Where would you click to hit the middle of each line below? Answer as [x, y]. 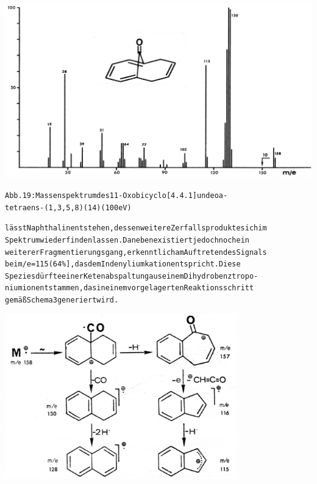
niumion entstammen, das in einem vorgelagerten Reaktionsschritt [130, 288]
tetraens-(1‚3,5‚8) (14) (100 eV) [68, 207]
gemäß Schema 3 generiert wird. [62, 300]
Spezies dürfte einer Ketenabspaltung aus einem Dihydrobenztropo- [132, 276]
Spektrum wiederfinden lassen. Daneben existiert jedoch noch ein [127, 240]
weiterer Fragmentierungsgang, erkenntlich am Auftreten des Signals [136, 252]
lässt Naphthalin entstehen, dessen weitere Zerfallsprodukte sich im [136, 228]
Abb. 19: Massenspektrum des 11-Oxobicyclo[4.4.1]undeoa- [116, 195]
